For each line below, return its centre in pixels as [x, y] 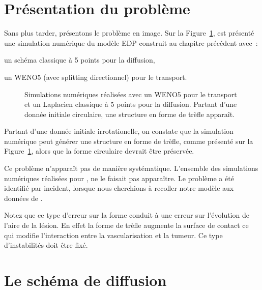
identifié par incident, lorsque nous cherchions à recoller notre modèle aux [119, 188]
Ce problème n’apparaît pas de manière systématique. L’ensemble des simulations [131, 168]
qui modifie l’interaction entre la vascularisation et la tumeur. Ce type [113, 235]
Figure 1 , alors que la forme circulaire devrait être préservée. [99, 151]
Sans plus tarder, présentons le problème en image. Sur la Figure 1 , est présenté [129, 33]
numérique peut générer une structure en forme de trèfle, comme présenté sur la [129, 141]
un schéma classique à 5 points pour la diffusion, [80, 60]
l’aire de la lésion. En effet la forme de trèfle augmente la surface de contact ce [126, 225]
